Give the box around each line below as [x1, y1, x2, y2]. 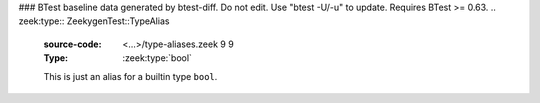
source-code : [43, 38, 102, 50]
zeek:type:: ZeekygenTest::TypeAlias [18, 15, 170, 27]
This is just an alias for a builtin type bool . [43, 70, 218, 82]
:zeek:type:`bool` [122, 52, 192, 64]
